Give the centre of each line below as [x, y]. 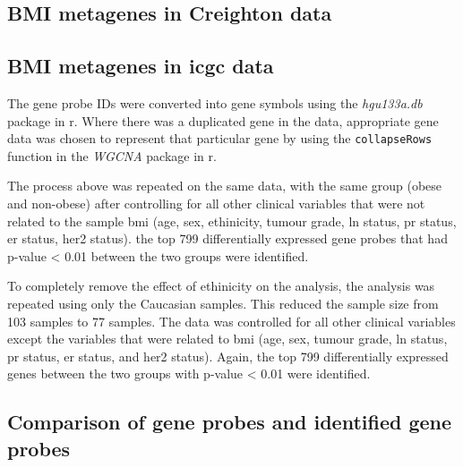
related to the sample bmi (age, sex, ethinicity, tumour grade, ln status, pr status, [232, 221]
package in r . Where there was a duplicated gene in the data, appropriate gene [223, 120]
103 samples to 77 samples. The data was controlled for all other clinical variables [231, 321]
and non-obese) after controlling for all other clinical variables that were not [216, 204]
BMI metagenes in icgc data [141, 66]
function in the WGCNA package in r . [112, 155]
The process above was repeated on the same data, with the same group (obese [225, 186]
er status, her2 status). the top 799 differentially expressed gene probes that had [227, 238]
